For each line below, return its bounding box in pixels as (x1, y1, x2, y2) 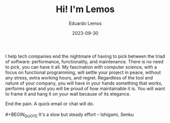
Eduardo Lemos (69, 20, 102, 26)
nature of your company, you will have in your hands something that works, (5, 80, 163, 86)
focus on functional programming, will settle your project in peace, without (5, 69, 161, 75)
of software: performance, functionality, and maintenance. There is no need (5, 58, 164, 64)
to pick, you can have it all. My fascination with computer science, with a (5, 64, 157, 70)
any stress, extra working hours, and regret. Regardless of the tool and (5, 74, 153, 80)
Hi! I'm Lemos (55, 4, 115, 15)
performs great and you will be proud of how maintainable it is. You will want (5, 85, 165, 92)
